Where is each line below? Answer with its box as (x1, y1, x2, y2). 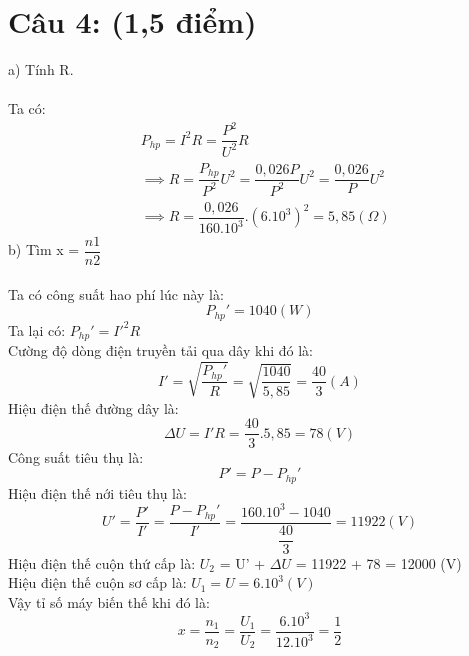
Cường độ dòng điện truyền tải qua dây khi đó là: (8, 340, 313, 361)
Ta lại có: (8, 319, 66, 340)
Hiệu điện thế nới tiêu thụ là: (8, 482, 187, 503)
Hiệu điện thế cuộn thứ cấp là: (8, 552, 196, 573)
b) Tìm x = (8, 239, 80, 260)
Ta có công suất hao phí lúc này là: (8, 283, 224, 304)
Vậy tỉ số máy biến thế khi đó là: (8, 591, 210, 612)
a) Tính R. (8, 59, 74, 80)
